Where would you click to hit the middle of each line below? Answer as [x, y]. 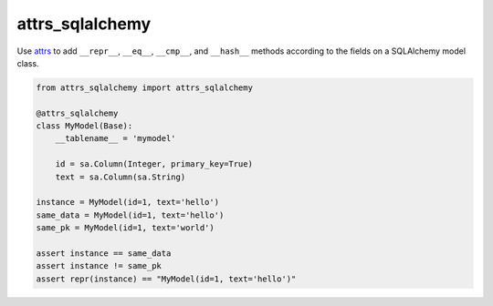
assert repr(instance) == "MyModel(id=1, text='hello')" [166, 279]
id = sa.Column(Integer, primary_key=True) [154, 164]
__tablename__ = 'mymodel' [116, 138]
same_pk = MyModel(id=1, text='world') [125, 228]
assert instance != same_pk [99, 266]
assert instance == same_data [104, 254]
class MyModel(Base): [84, 126]
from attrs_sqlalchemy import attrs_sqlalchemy [144, 87]
